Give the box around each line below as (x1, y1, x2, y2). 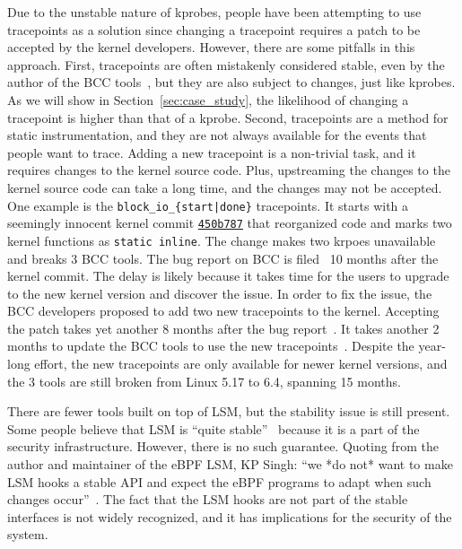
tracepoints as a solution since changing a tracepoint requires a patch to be (7, 20, 421, 39)
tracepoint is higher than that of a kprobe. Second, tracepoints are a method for (7, 108, 449, 126)
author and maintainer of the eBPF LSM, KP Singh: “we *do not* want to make (7, 455, 453, 474)
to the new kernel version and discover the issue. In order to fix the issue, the (7, 283, 432, 302)
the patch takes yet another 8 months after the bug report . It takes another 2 (7, 318, 440, 337)
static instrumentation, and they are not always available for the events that (7, 126, 427, 144)
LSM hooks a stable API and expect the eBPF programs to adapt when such (7, 472, 431, 491)
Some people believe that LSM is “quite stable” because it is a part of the (7, 419, 420, 438)
